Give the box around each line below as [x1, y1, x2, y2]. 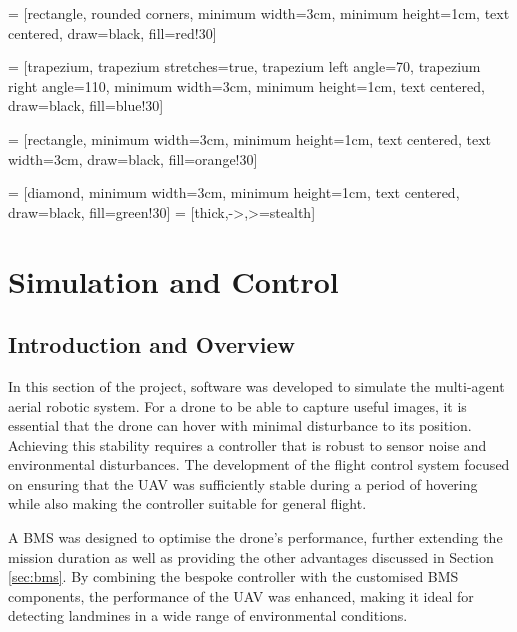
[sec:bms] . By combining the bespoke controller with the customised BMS [8, 566, 459, 587]
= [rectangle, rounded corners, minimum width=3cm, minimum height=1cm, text [8, 3, 510, 23]
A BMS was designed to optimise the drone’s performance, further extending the [8, 527, 503, 548]
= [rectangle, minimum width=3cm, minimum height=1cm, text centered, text [8, 128, 492, 149]
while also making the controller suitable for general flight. [8, 493, 367, 514]
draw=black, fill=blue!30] [8, 95, 164, 116]
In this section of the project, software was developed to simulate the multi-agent [8, 375, 505, 396]
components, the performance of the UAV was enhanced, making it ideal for [8, 585, 474, 606]
